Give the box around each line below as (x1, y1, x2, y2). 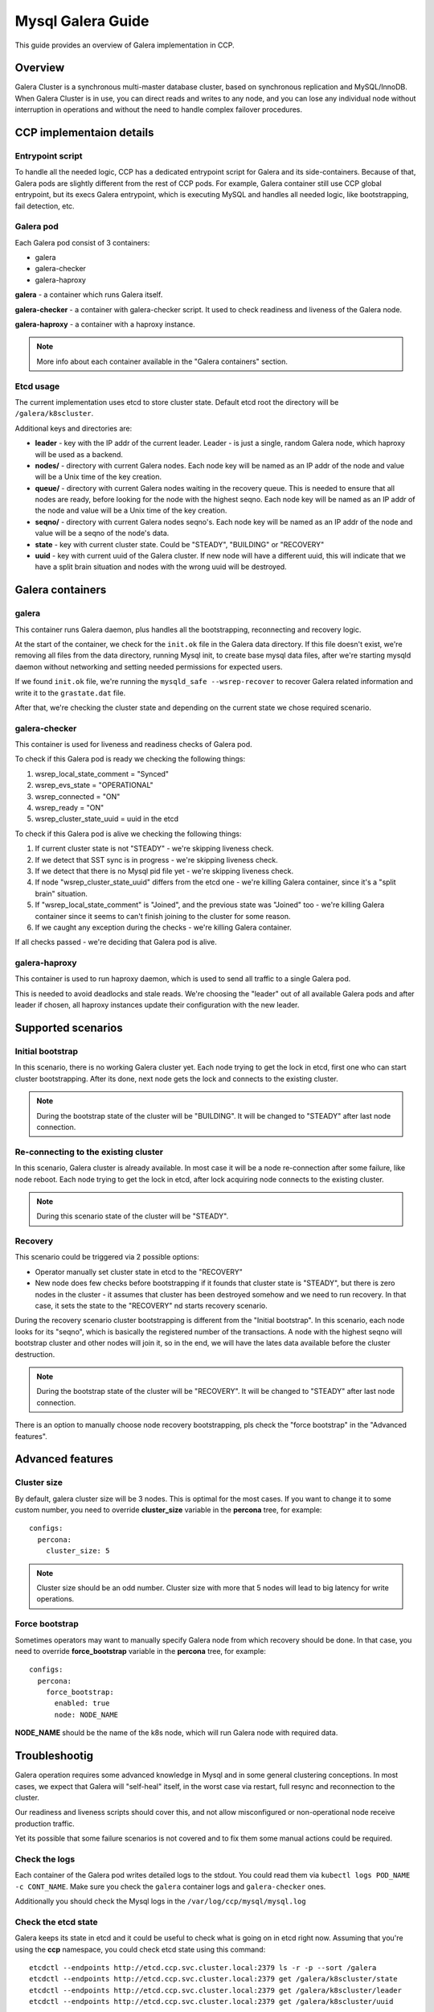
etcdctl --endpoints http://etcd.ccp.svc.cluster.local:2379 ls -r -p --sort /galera (29, 1963, 377, 1972)
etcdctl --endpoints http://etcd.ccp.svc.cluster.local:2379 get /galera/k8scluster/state (29, 1974, 398, 1984)
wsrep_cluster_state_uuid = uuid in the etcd (35, 814, 179, 824)
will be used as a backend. (35, 449, 124, 459)
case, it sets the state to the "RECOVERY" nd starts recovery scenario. (35, 1301, 268, 1310)
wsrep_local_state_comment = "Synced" (35, 769, 169, 778)
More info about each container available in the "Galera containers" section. (36, 357, 289, 366)
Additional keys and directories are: (14, 423, 133, 433)
